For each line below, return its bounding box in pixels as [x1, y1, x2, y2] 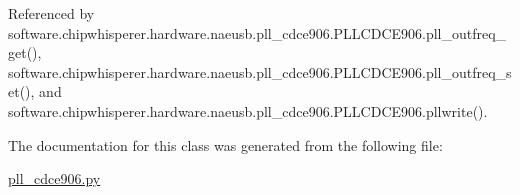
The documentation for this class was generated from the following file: [8, 134, 443, 155]
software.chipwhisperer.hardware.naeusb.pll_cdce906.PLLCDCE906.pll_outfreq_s [8, 61, 512, 82]
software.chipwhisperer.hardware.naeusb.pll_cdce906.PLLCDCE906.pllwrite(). [8, 100, 488, 121]
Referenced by [8, 3, 95, 23]
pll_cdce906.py [8, 168, 101, 189]
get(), [8, 42, 42, 63]
